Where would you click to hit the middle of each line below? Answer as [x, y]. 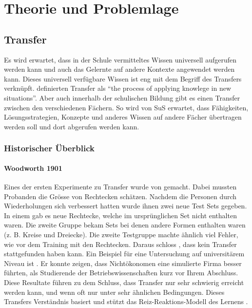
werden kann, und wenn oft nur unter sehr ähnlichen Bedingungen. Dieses [114, 292]
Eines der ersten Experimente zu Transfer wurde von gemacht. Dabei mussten [120, 186]
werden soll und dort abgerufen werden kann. [72, 126]
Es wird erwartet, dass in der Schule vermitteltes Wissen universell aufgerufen [120, 59]
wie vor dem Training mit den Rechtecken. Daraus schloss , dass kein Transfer [120, 244]
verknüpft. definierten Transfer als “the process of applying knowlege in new [118, 88]
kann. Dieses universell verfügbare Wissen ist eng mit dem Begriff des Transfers [123, 78]
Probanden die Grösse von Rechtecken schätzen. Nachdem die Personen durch [120, 196]
